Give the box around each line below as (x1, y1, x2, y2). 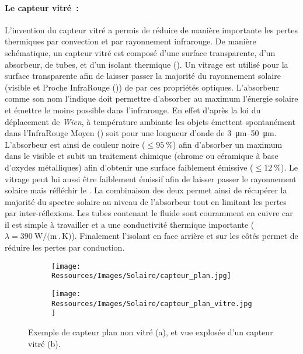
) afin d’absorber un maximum (172, 138, 283, 150)
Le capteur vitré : (5, 1, 79, 13)
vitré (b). (28, 337, 61, 349)
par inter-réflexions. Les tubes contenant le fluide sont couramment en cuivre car (5, 207, 293, 219)
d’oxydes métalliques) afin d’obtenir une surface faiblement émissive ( (5, 161, 253, 173)
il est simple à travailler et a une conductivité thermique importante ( (5, 218, 255, 230)
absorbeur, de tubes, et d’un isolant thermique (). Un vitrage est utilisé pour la (5, 58, 288, 70)
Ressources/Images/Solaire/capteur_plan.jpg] (51, 272, 231, 280)
